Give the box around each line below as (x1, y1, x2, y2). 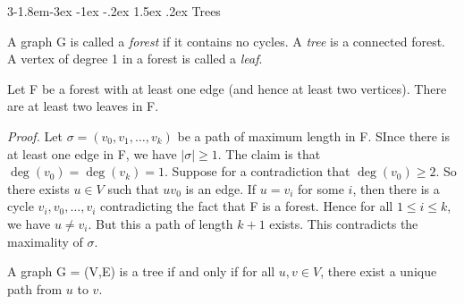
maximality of (7, 232, 83, 250)
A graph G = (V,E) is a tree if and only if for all (7, 262, 275, 281)
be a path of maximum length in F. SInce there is (177, 126, 450, 145)
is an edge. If (185, 179, 257, 198)
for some (298, 179, 344, 198)
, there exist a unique (320, 262, 437, 281)
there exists (7, 179, 70, 198)
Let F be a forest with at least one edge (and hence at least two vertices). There (7, 79, 447, 97)
